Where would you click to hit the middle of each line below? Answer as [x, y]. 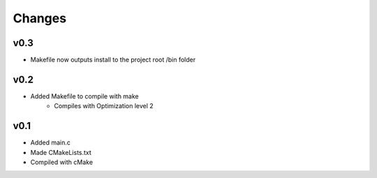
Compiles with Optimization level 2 [104, 106]
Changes [39, 18]
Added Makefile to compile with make [84, 96]
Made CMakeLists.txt [61, 152]
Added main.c [51, 142]
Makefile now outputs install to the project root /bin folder [113, 60]
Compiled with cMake [62, 162]
